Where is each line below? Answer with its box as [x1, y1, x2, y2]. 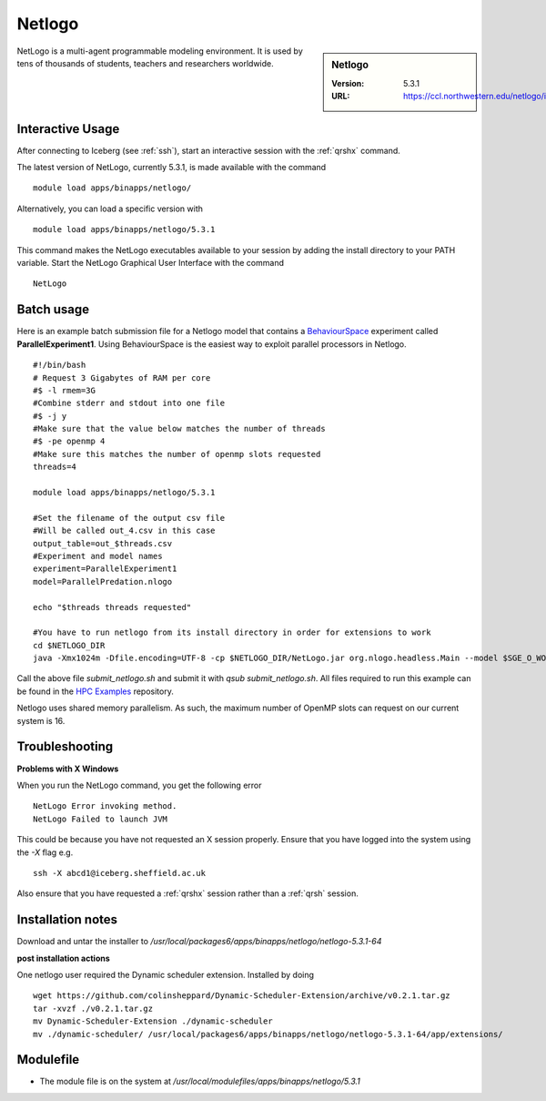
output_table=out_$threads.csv [33, 538, 173, 548]
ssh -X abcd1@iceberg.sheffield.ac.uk [33, 868, 207, 878]
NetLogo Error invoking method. [33, 801, 177, 811]
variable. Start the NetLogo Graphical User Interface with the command [16, 258, 284, 269]
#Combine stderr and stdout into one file [33, 398, 226, 409]
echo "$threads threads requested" [33, 602, 192, 612]
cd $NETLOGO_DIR [33, 640, 106, 650]
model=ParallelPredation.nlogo [33, 576, 173, 586]
